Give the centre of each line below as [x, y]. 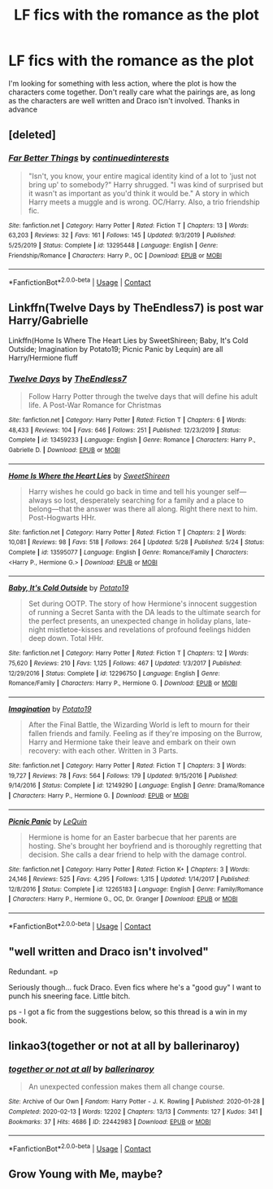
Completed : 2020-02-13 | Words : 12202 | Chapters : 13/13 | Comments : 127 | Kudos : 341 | [135, 1112]
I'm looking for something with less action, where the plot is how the [123, 83]
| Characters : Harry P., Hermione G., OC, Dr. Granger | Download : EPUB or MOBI [123, 899]
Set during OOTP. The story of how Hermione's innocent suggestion [143, 603]
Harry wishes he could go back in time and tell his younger [127, 491]
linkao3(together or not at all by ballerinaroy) [124, 1046]
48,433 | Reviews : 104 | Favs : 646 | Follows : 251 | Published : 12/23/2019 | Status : [125, 430]
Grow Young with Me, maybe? [86, 1174]
